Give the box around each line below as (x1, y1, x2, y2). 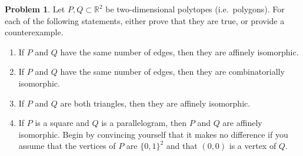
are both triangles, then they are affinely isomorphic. (60, 97, 251, 109)
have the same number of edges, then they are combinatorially (60, 65, 285, 78)
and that (166, 140, 198, 152)
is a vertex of (229, 140, 277, 152)
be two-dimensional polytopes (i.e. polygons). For (105, 3, 285, 15)
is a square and (35, 117, 89, 129)
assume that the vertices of (18, 140, 116, 152)
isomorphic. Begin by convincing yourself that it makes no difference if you (18, 128, 288, 140)
